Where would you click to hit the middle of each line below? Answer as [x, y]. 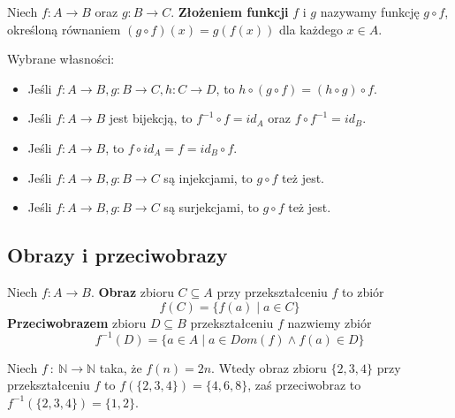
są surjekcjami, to [211, 207]
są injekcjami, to [208, 177]
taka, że [121, 367]
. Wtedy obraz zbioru [269, 367]
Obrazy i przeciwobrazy [118, 255]
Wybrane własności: [61, 59]
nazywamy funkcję [370, 11]
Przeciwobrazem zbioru [77, 322]
